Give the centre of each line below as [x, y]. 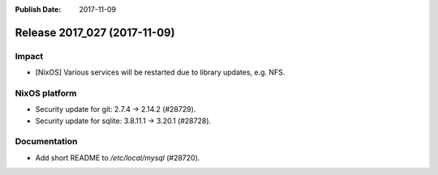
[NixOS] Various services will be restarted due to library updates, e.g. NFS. [160, 72]
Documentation [46, 142]
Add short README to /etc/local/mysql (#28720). [118, 157]
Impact [29, 56]
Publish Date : [38, 9]
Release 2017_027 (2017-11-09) [95, 32]
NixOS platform [46, 93]
